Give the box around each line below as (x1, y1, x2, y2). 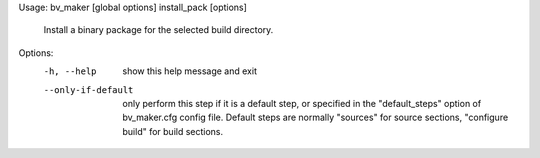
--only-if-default (43, 84, 134, 95)
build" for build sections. (122, 125, 224, 137)
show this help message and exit (122, 65, 257, 77)
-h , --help (43, 66, 97, 77)
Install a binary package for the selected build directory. (43, 24, 274, 36)
